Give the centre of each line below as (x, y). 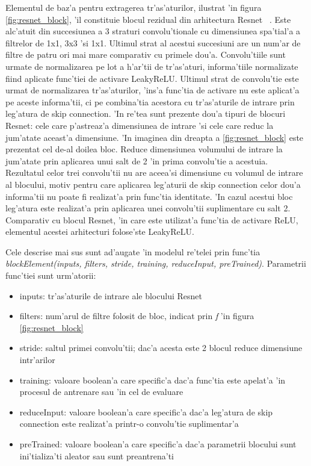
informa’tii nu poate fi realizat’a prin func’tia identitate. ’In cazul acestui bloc (149, 196)
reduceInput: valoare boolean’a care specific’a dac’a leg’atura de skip (146, 412)
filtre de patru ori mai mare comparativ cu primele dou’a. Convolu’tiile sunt (146, 54)
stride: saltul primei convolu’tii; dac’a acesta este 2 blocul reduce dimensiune (161, 348)
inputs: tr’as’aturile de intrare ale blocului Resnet (111, 295)
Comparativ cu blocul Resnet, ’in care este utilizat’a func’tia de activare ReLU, (152, 219)
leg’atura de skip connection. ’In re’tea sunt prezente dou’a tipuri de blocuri (146, 113)
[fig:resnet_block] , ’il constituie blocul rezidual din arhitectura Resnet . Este (148, 19)
